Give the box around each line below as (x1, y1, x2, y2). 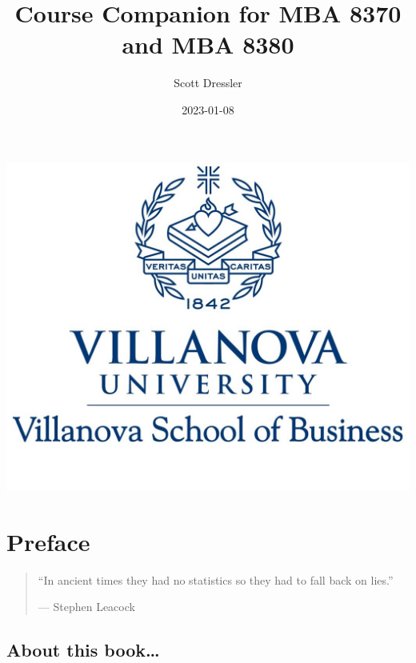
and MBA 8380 (122, 28, 294, 61)
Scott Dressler (174, 74, 242, 91)
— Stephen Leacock (38, 598, 135, 615)
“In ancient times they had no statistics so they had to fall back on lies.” (38, 571, 394, 588)
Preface (6, 525, 90, 557)
